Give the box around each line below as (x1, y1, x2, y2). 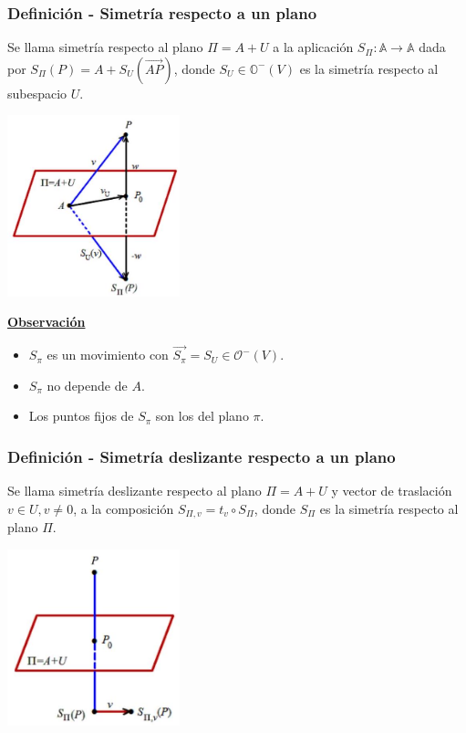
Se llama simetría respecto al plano (7, 37, 203, 57)
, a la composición (73, 498, 174, 518)
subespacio (7, 83, 67, 102)
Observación (7, 312, 86, 331)
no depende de (47, 375, 128, 394)
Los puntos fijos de (28, 406, 134, 425)
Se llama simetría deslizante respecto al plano (7, 481, 262, 500)
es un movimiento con (47, 345, 169, 364)
